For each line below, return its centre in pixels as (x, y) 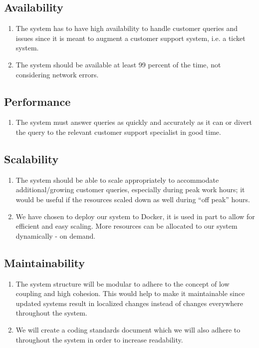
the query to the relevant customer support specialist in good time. (118, 132)
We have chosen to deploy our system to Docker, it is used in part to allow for (135, 216)
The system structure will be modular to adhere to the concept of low (123, 283)
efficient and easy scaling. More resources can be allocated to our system (127, 226)
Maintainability (45, 262)
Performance (37, 101)
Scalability (31, 159)
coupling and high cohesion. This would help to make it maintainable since (130, 293)
